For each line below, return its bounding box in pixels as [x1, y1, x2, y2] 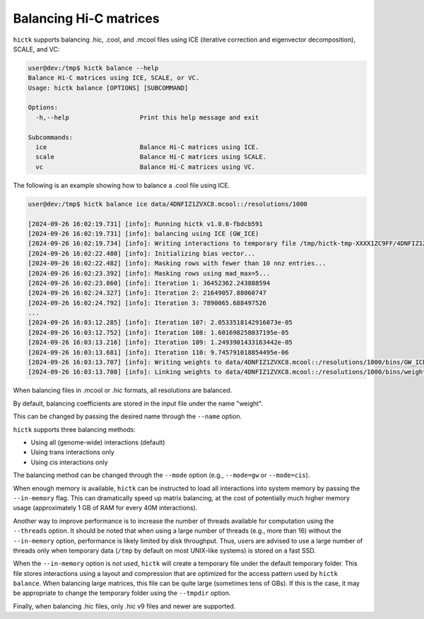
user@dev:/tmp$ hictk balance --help [28, 64, 159, 72]
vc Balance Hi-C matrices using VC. [35, 163, 256, 171]
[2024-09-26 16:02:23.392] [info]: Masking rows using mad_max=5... [28, 269, 271, 277]
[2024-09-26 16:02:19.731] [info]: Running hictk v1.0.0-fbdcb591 [28, 220, 263, 228]
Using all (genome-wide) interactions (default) [30, 438, 165, 447]
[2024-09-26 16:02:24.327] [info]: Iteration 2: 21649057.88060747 [28, 289, 267, 297]
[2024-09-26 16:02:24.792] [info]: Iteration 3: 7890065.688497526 [28, 299, 267, 307]
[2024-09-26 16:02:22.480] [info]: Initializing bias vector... [28, 249, 256, 257]
